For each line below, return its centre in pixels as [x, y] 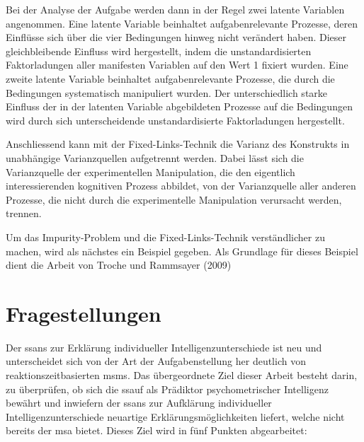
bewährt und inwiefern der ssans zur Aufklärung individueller [139, 403]
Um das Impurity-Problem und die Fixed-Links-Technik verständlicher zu [165, 237]
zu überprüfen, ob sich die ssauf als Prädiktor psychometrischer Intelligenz [167, 389]
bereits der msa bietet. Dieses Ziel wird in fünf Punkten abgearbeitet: [157, 430]
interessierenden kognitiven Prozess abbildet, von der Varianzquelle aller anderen [181, 186]
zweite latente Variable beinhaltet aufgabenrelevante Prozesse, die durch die [170, 78]
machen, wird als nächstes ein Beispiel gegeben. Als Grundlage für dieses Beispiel [182, 251]
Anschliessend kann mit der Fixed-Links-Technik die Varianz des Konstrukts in [178, 144]
